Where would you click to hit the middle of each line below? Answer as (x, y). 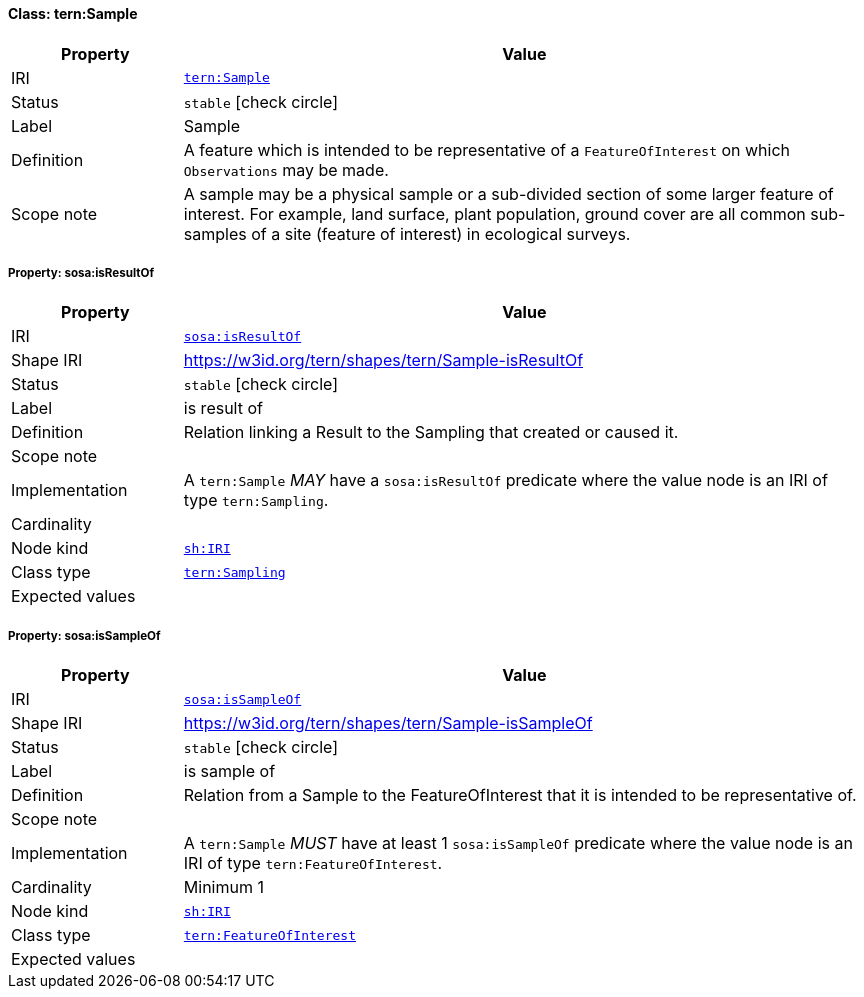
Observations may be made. (286, 169)
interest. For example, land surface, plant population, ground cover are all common (494, 213)
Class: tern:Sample (73, 13)
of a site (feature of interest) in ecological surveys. (441, 233)
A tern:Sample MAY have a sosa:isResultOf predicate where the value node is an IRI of (505, 480)
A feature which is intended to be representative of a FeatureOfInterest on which (487, 149)
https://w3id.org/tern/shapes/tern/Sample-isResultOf (383, 360)
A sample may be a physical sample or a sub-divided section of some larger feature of (508, 193)
